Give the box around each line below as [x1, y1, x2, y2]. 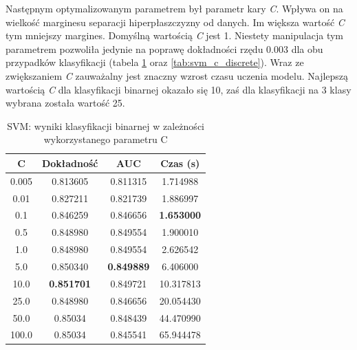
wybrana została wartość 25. [6, 96, 125, 110]
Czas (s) [160, 155, 200, 170]
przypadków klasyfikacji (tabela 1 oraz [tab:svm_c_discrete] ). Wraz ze [6, 55, 304, 69]
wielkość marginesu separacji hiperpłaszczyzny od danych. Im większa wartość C [6, 14, 345, 29]
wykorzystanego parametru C [43, 132, 168, 146]
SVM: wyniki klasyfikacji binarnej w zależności [7, 118, 204, 133]
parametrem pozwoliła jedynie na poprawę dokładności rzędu [6, 41, 263, 56]
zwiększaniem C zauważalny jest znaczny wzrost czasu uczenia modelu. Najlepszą [6, 68, 349, 83]
